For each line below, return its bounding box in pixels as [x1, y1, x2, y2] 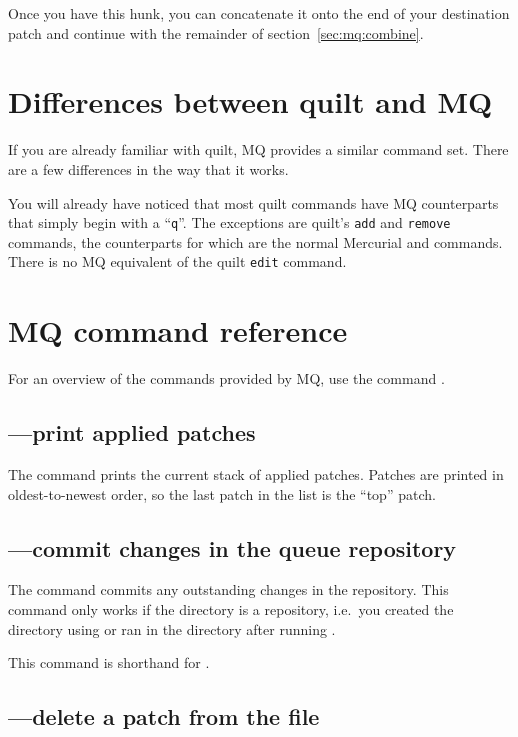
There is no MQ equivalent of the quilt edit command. [8, 251, 347, 272]
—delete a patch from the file [8, 701, 320, 732]
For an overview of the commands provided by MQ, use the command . [8, 368, 445, 389]
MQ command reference [8, 310, 348, 351]
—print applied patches [8, 417, 256, 448]
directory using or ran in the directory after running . [8, 618, 336, 639]
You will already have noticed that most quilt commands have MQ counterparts [8, 192, 499, 213]
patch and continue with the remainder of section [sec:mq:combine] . [8, 22, 424, 43]
